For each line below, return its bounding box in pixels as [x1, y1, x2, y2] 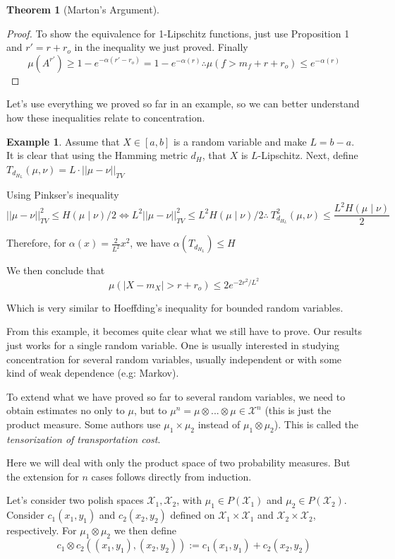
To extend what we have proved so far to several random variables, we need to [6, 389, 346, 404]
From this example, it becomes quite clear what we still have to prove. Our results [6, 324, 362, 339]
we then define [114, 523, 176, 538]
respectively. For [6, 523, 77, 538]
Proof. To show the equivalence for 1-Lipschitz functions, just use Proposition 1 [6, 25, 350, 40]
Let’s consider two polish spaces [6, 493, 144, 507]
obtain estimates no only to [6, 403, 125, 418]
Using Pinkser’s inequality [6, 187, 119, 202]
